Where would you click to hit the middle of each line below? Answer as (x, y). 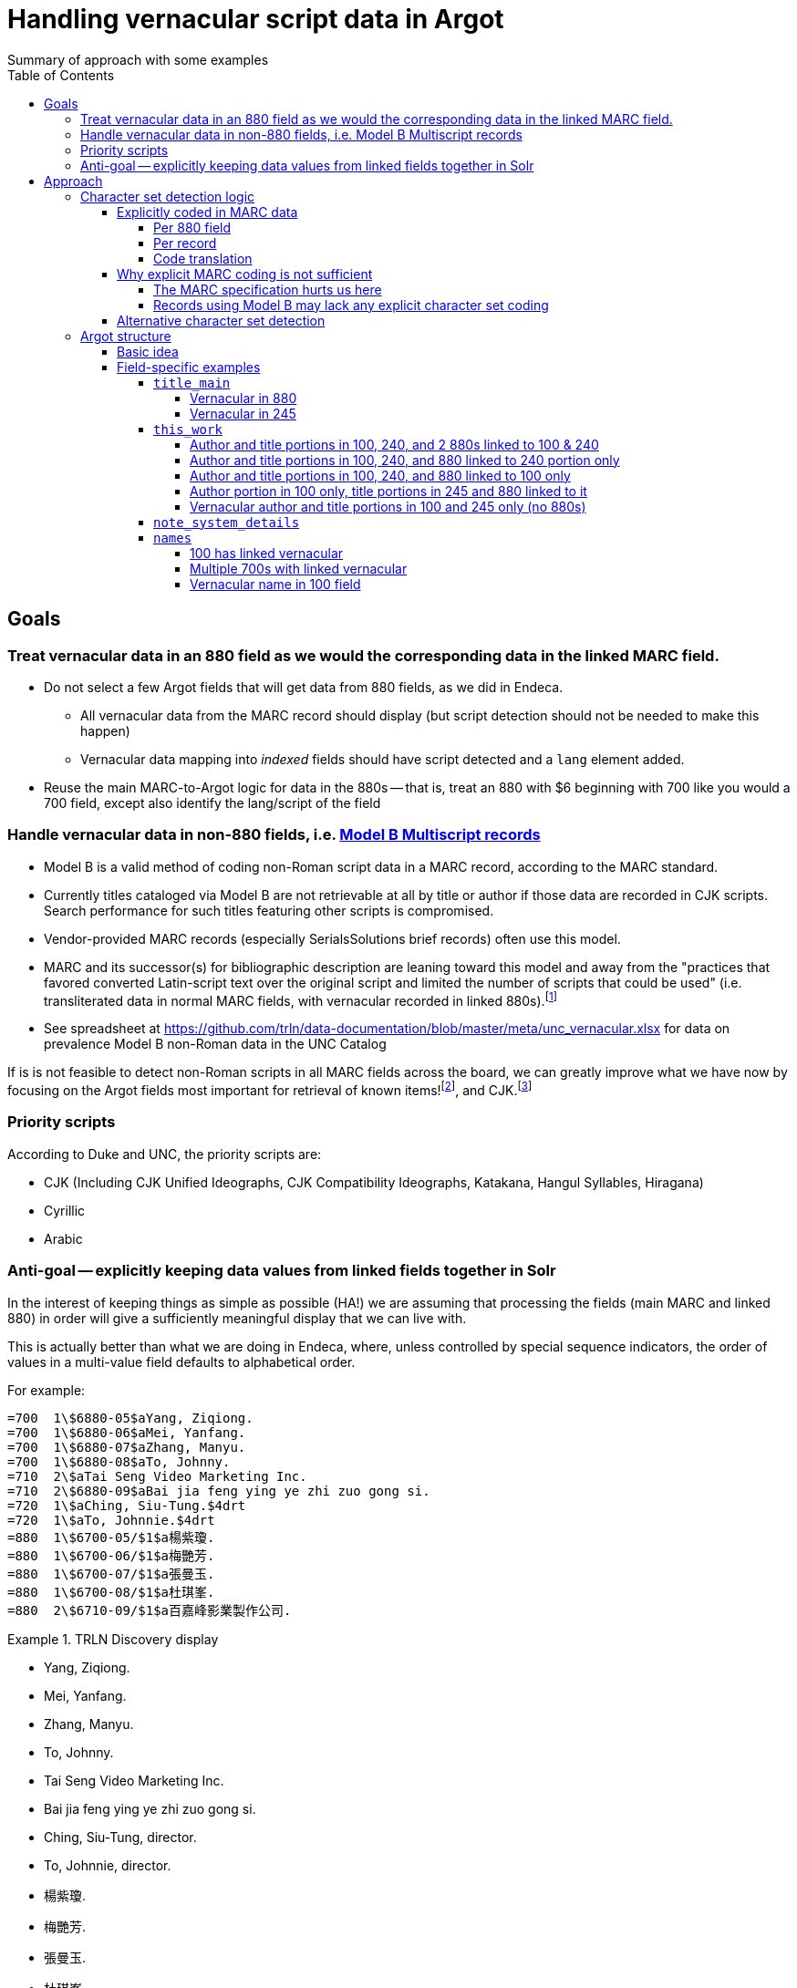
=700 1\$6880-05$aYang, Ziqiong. (130, 1418)
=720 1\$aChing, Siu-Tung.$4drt (127, 1505)
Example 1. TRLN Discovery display (113, 1639)
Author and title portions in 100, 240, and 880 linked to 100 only (380, 475)
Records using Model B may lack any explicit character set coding (351, 305)
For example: (47, 1390)
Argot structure (126, 336)
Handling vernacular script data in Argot (256, 19)
